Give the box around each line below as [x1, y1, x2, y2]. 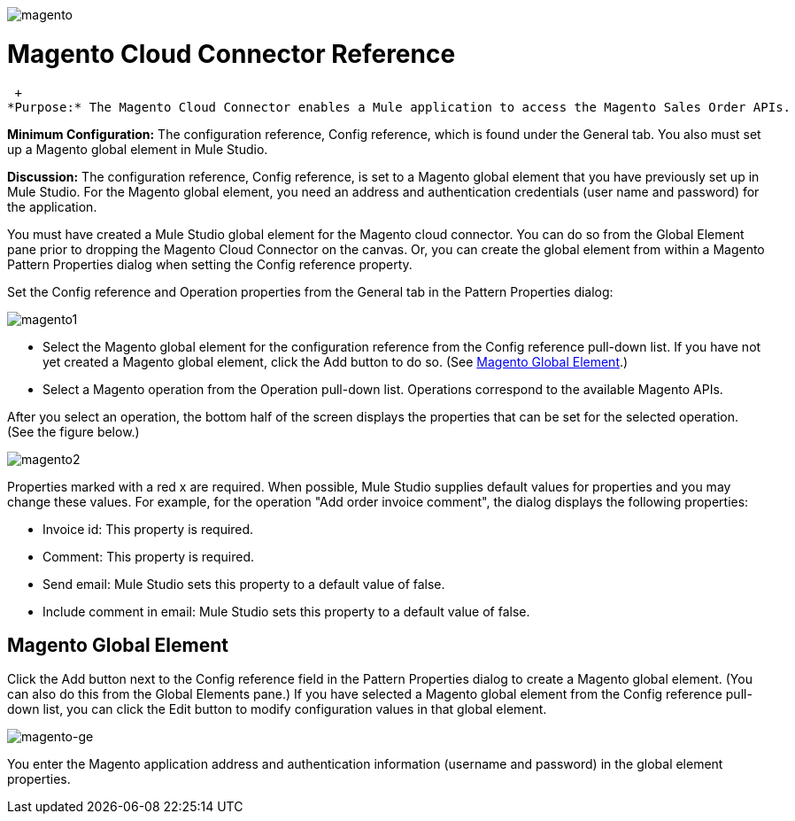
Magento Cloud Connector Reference [7, 38, 456, 69]
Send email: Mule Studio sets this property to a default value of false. [42, 576, 445, 592]
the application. [7, 198, 97, 214]
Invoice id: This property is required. [42, 521, 254, 537]
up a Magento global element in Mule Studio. [7, 141, 268, 157]
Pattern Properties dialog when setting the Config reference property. [7, 256, 413, 272]
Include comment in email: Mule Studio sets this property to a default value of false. [42, 603, 530, 619]
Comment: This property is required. [42, 548, 255, 564]
